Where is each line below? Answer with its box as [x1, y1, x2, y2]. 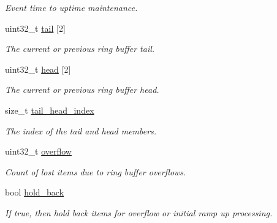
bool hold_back [5, 186, 64, 199]
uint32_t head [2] [5, 62, 71, 75]
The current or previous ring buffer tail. [5, 42, 155, 55]
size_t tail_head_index [5, 103, 94, 116]
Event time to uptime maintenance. [5, 1, 138, 13]
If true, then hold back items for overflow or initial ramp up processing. [5, 206, 273, 219]
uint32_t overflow [5, 145, 72, 158]
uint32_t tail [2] [5, 21, 66, 34]
